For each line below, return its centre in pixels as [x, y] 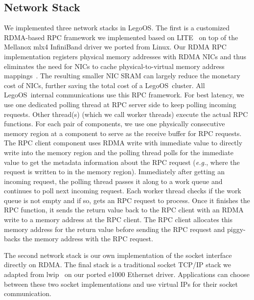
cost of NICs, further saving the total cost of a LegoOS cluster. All [104, 85]
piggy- [236, 229]
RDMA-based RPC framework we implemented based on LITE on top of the [121, 37]
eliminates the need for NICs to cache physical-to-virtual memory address [114, 66]
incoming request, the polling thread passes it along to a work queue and [113, 181]
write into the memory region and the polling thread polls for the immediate [119, 152]
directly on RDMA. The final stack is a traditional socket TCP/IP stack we [117, 265]
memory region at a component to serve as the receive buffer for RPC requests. [123, 133]
